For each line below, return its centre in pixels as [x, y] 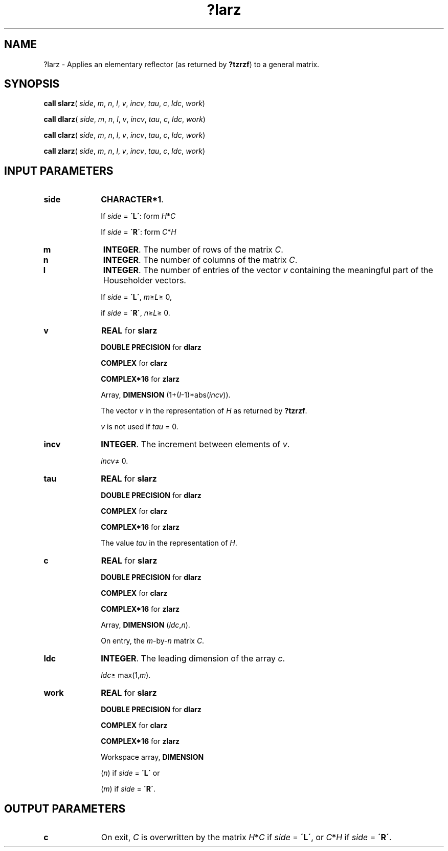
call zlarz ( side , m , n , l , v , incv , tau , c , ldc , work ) [125, 151]
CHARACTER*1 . [132, 200]
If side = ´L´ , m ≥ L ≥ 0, [136, 297]
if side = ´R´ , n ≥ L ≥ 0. [136, 313]
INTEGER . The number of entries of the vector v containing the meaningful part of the [268, 270]
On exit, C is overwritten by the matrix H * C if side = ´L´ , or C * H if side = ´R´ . [246, 837]
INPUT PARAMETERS [59, 171]
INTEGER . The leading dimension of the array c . [193, 659]
